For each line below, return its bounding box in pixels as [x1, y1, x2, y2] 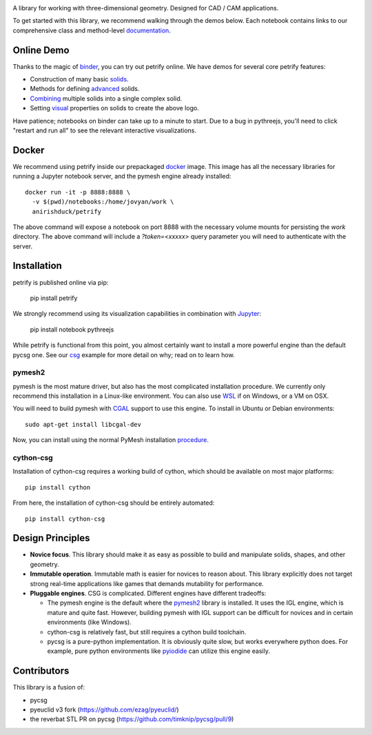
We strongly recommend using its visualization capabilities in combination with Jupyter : [12, 310, 262, 318]
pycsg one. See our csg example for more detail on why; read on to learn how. [12, 350, 235, 359]
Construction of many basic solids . [30, 75, 129, 83]
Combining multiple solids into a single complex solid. [30, 94, 183, 103]
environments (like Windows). [47, 618, 132, 627]
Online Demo [12, 44, 70, 56]
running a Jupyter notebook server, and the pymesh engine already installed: [12, 172, 231, 181]
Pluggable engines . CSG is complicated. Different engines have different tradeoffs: [30, 590, 267, 598]
